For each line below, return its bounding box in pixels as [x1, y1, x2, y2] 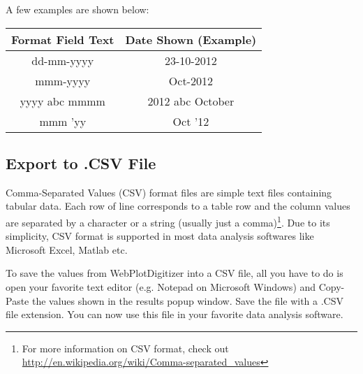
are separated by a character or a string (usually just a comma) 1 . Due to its [6, 213, 330, 229]
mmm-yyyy [35, 72, 91, 89]
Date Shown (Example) [125, 31, 257, 48]
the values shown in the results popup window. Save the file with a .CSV [31, 293, 343, 308]
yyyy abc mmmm [20, 92, 105, 109]
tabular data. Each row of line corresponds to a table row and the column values [6, 199, 350, 213]
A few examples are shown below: [6, 2, 149, 16]
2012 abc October [147, 92, 235, 109]
